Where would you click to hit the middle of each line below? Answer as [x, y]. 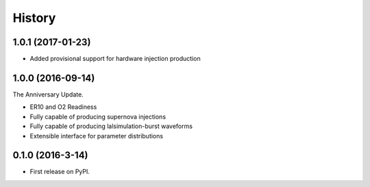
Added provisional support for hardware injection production [115, 59]
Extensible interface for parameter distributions [97, 136]
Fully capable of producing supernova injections [98, 116]
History [34, 18]
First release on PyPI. [60, 172]
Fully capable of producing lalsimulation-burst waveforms [111, 126]
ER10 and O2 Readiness [63, 107]
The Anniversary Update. [48, 94]
